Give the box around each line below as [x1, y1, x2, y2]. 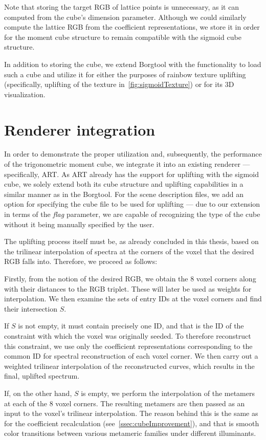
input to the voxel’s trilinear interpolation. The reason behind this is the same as [4, 408, 258, 419]
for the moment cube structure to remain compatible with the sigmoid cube [4, 31, 241, 42]
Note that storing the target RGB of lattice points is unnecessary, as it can [4, 2, 239, 12]
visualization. [4, 89, 46, 99]
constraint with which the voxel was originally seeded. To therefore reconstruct [4, 330, 251, 341]
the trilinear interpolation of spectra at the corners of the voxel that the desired [4, 246, 254, 256]
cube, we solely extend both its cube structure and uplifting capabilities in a [4, 179, 243, 189]
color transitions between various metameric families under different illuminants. [4, 428, 256, 438]
